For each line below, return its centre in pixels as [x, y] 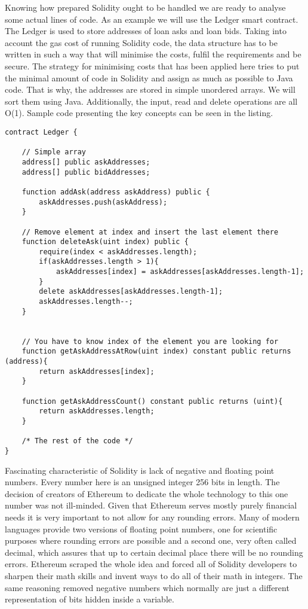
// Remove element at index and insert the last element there [150, 232]
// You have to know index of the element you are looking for [150, 341]
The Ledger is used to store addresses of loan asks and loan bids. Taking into [146, 31]
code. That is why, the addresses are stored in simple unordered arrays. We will [150, 89]
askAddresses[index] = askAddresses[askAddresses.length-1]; [180, 272]
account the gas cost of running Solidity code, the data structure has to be [141, 42]
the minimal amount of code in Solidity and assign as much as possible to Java [149, 77]
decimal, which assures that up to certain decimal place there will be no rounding [154, 552]
